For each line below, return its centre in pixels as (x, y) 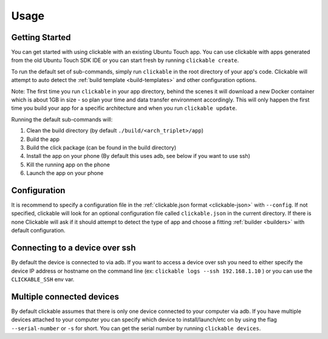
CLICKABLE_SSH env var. (43, 279)
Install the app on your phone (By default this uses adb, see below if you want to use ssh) (138, 156)
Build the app (43, 139)
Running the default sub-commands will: (62, 119)
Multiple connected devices (65, 297)
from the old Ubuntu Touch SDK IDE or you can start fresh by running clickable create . (125, 60)
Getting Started (41, 37)
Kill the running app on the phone (68, 165)
